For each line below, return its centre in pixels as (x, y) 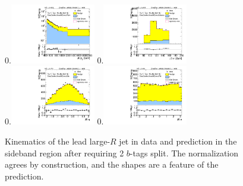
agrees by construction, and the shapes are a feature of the (112, 164)
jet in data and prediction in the (178, 141)
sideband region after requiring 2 (64, 153)
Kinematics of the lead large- (58, 141)
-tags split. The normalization (184, 153)
